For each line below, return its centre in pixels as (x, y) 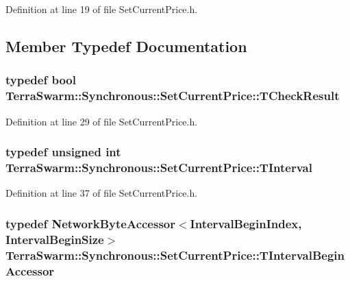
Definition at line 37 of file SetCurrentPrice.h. (102, 193)
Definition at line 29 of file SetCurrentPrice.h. (102, 121)
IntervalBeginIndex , (246, 223)
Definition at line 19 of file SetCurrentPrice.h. (102, 9)
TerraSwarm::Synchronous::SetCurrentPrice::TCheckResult (173, 96)
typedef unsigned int (63, 152)
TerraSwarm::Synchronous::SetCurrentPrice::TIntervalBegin (175, 255)
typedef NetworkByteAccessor (90, 223)
